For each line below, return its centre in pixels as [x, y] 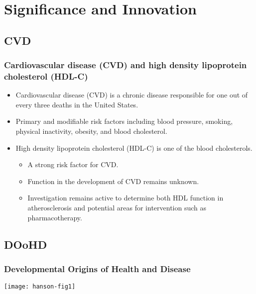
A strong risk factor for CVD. [73, 164]
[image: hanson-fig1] [40, 287]
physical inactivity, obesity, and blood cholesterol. [91, 131]
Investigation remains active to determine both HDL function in [126, 198]
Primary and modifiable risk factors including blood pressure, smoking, [124, 121]
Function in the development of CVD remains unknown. [113, 181]
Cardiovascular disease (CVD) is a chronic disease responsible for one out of [132, 95]
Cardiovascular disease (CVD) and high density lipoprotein [126, 65]
